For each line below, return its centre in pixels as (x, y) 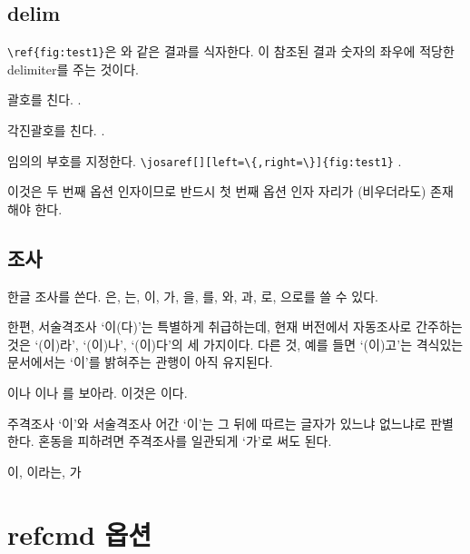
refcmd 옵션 (80, 534)
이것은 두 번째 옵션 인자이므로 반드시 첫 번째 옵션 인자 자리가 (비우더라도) (217, 191)
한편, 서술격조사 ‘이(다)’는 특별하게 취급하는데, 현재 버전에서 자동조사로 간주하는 (235, 326)
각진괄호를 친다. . (56, 130)
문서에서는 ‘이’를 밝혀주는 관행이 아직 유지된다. (140, 362)
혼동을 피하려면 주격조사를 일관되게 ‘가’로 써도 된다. (185, 441)
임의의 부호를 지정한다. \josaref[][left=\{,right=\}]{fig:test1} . (205, 160)
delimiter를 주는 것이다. (73, 69)
